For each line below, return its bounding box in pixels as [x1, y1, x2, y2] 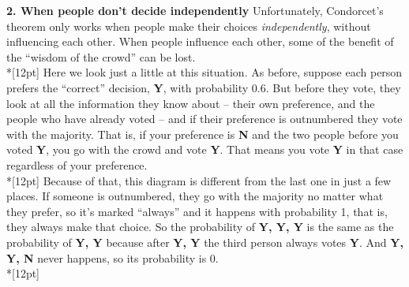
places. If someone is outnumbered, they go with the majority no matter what [6, 188, 384, 204]
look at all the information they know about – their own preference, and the [6, 95, 375, 111]
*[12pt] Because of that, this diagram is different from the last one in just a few [6, 172, 392, 188]
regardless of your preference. [6, 156, 148, 173]
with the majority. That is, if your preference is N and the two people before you [6, 125, 399, 142]
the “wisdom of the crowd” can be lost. [6, 48, 196, 65]
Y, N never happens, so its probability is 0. [6, 249, 219, 266]
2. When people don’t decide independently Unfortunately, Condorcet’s [6, 2, 384, 18]
